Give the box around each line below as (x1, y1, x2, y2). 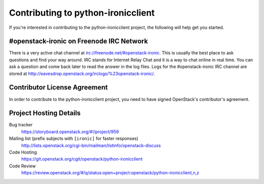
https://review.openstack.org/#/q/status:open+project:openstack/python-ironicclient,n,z (21, 170, 199, 176)
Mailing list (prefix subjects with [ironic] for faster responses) (9, 136, 139, 141)
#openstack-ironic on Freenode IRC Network (9, 37, 148, 46)
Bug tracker (9, 122, 33, 128)
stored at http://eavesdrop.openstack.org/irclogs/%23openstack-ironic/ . (9, 70, 155, 76)
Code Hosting (9, 149, 37, 155)
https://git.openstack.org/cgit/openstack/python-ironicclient (21, 156, 143, 162)
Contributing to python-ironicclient (9, 7, 155, 18)
